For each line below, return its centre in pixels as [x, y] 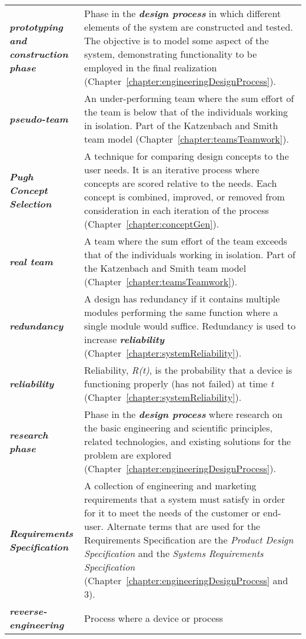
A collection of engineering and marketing [170, 485]
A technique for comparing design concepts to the [187, 156]
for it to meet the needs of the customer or [172, 513]
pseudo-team [39, 118]
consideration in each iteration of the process [177, 210]
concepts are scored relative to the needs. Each [181, 183]
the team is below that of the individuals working [186, 112]
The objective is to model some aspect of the [177, 40]
